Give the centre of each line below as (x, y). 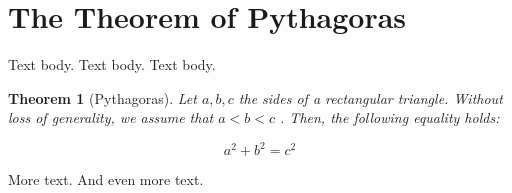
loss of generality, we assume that (111, 117)
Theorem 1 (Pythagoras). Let (102, 97)
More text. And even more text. (106, 179)
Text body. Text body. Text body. (112, 64)
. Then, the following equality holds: (390, 117)
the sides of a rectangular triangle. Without (370, 97)
